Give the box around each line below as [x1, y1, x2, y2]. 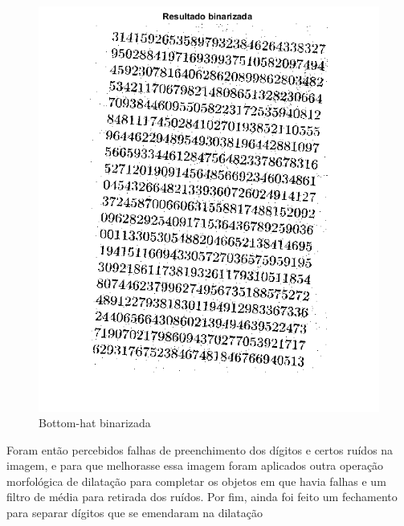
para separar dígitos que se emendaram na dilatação [6, 504, 263, 521]
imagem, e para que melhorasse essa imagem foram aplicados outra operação [6, 457, 384, 474]
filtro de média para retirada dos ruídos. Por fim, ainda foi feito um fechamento [6, 488, 398, 505]
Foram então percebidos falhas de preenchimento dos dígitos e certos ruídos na [6, 441, 394, 458]
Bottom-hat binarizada [39, 414, 151, 431]
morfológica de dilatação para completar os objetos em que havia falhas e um [6, 472, 386, 489]
